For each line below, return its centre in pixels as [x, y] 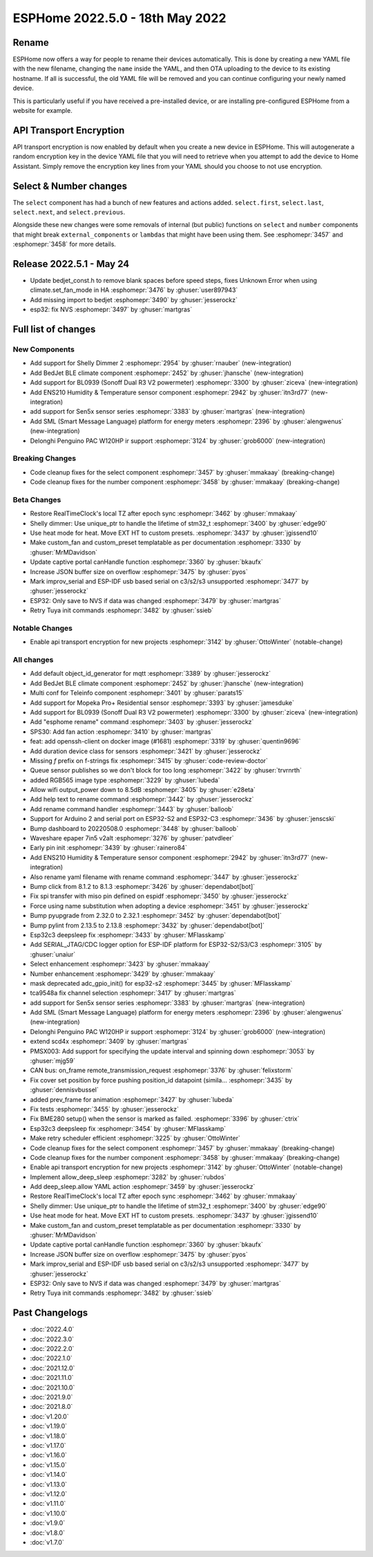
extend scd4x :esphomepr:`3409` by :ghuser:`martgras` [109, 1042]
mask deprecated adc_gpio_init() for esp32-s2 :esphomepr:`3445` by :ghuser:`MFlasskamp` [161, 983]
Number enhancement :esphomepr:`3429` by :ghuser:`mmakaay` [123, 974]
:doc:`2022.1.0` [51, 1358]
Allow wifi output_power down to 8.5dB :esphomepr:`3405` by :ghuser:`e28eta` [143, 790]
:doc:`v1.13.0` [48, 1484]
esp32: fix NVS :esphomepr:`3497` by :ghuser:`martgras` [111, 310]
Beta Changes [37, 499]
